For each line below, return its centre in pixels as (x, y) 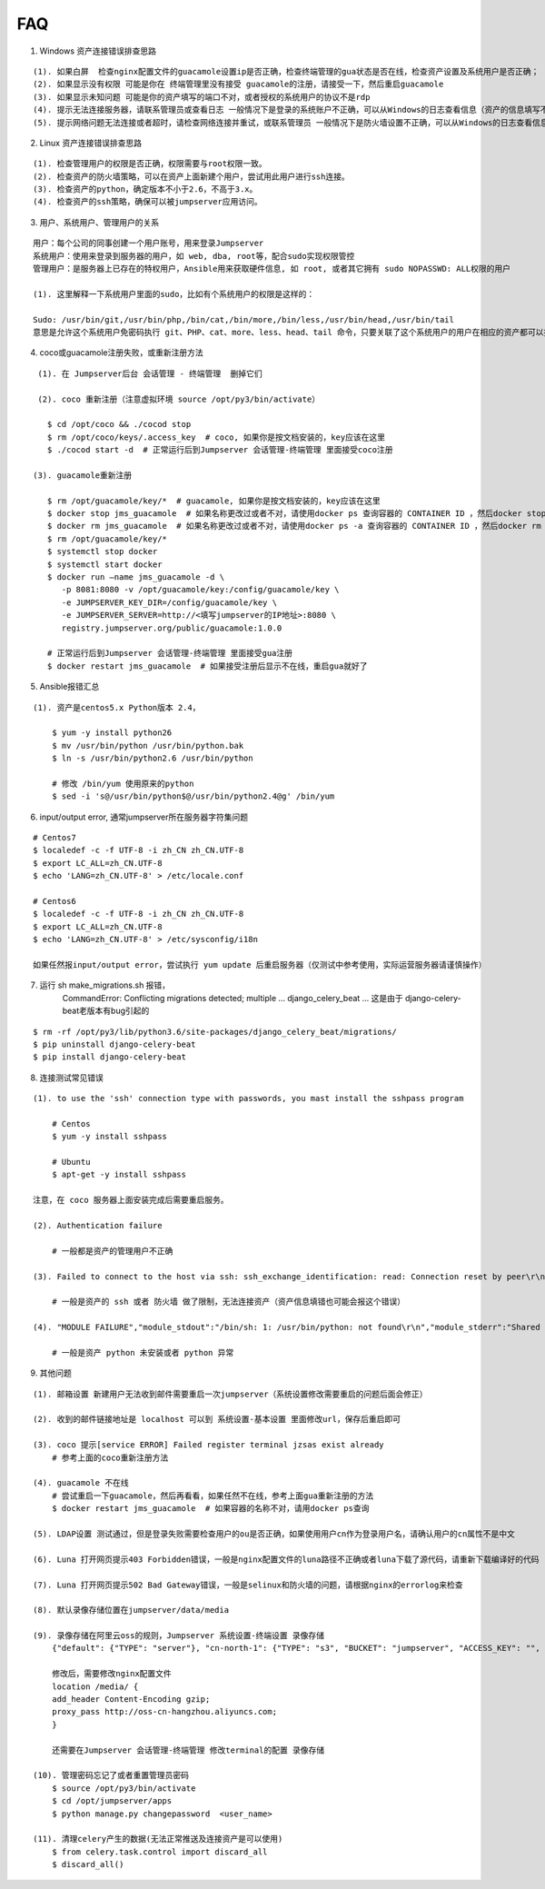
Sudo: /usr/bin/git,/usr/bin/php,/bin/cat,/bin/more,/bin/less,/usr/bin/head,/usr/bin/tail (243, 319)
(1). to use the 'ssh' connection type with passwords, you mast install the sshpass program (248, 1099)
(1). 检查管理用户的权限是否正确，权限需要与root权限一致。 (150, 164)
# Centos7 (54, 838)
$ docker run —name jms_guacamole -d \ (136, 577)
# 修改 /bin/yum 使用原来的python (123, 783)
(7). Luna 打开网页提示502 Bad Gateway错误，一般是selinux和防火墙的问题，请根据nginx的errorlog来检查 (248, 1585)
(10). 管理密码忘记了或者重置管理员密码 (111, 1775)
